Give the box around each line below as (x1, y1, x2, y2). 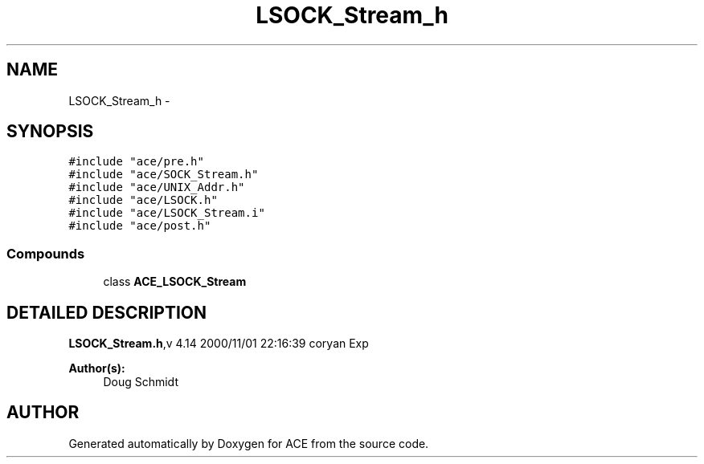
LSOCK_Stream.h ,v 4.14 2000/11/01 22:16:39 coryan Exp (68, 336, 369, 351)
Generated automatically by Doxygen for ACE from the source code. (68, 436, 429, 450)
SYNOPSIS (6, 121, 94, 142)
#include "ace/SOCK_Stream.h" (68, 168, 259, 181)
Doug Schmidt (103, 375, 178, 389)
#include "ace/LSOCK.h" (68, 193, 218, 207)
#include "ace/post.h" (68, 219, 211, 233)
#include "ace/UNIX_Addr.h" (68, 181, 245, 194)
